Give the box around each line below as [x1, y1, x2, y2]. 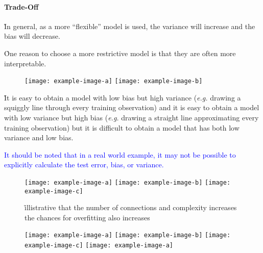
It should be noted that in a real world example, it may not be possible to [4, 149, 236, 160]
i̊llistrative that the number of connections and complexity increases [25, 202, 237, 213]
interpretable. [4, 58, 46, 68]
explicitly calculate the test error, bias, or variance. [4, 159, 164, 170]
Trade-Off [4, 1, 39, 12]
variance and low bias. [4, 132, 74, 143]
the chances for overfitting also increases [25, 212, 150, 222]
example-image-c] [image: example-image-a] [25, 242, 174, 249]
